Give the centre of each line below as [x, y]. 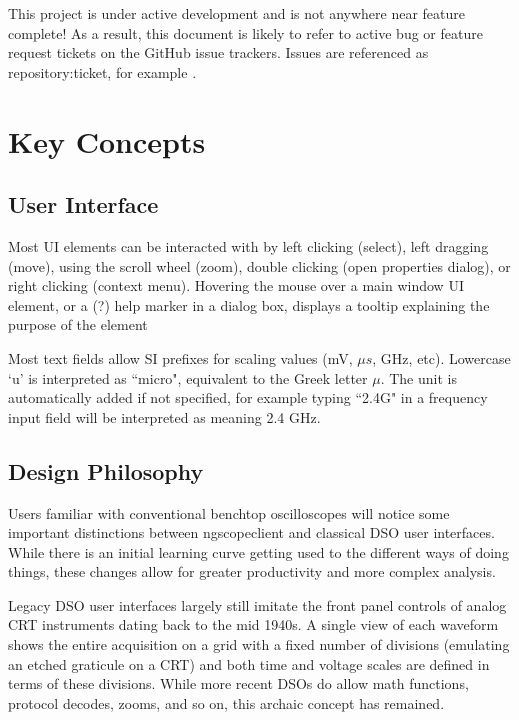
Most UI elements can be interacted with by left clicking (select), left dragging [248, 245]
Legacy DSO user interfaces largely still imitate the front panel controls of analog [257, 604]
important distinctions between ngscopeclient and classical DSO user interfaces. [251, 532]
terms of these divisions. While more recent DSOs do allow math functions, [238, 683]
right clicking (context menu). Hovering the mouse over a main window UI [236, 285]
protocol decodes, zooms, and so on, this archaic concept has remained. [226, 702]
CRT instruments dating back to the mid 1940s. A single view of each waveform [253, 624]
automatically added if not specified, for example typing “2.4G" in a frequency [248, 397]
